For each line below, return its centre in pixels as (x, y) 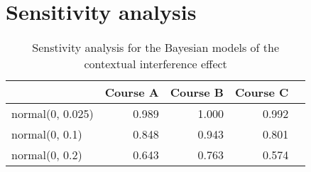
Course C (262, 92)
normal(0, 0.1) (47, 134)
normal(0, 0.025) (53, 114)
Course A (132, 92)
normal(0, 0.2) (47, 155)
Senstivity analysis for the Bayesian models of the (156, 48)
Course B (197, 92)
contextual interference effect (155, 64)
